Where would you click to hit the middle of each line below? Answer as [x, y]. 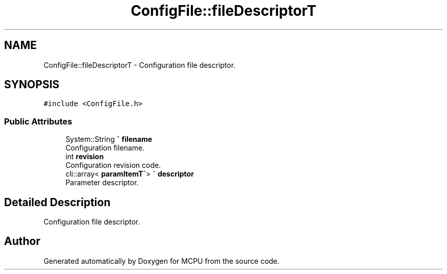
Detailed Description [57, 202]
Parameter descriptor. [102, 183]
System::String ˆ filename [109, 139]
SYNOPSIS [32, 85]
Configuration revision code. [113, 165]
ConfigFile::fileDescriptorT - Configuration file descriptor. [140, 65]
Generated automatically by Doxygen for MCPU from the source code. [162, 261]
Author [22, 241]
